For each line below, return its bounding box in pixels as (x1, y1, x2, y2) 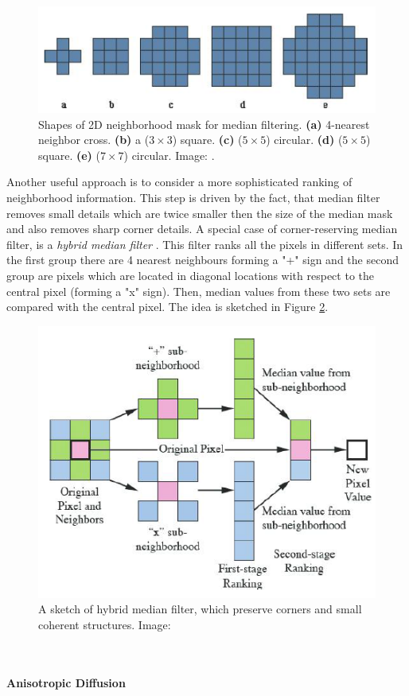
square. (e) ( (38, 146, 100, 163)
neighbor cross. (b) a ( (38, 131, 150, 148)
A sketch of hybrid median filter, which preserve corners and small (38, 601, 362, 617)
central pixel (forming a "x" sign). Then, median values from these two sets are (6, 282, 391, 299)
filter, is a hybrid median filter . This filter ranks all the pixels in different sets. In (6, 235, 403, 252)
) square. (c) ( (172, 131, 243, 148)
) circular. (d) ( (266, 131, 343, 148)
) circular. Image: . (123, 146, 215, 163)
